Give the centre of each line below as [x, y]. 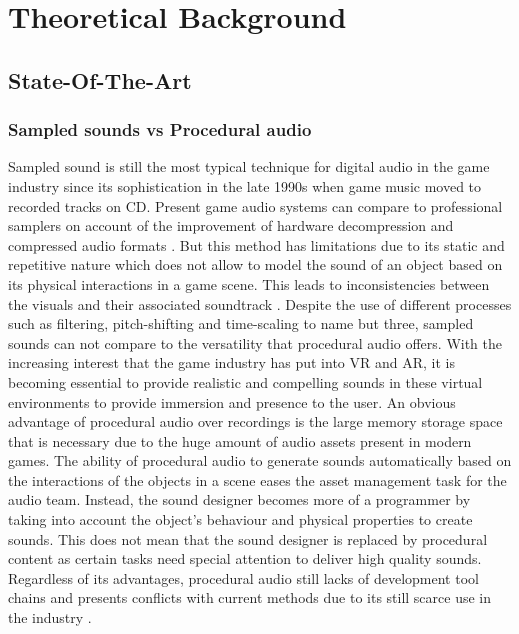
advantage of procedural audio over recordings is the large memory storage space [255, 421]
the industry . [50, 617]
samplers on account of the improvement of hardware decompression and [231, 225]
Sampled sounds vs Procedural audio [160, 129]
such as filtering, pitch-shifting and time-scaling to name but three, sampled [241, 323]
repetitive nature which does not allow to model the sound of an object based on [255, 264]
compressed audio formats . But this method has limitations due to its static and [256, 244]
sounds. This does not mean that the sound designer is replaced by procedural [248, 538]
